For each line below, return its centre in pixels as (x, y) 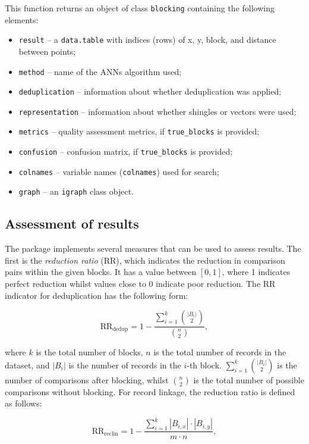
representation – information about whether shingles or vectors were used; (157, 111)
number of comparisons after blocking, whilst (87, 379)
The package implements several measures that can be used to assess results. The (153, 248)
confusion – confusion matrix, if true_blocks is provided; (126, 151)
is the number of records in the (125, 365)
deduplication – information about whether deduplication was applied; (150, 91)
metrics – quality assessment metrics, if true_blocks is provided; (139, 131)
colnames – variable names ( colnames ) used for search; (119, 171)
